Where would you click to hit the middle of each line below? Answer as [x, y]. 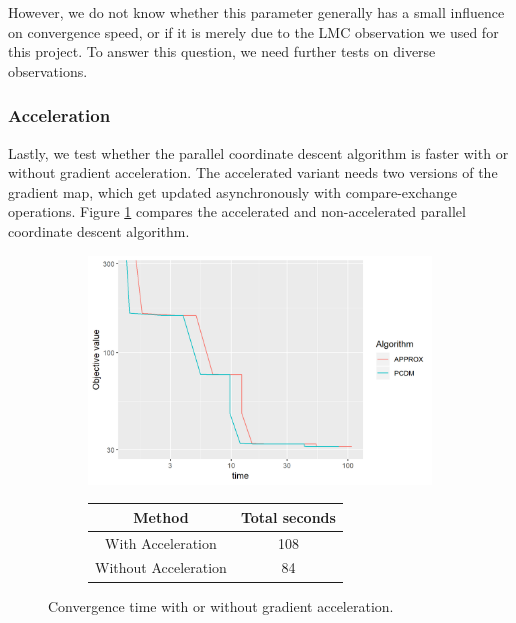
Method [161, 516]
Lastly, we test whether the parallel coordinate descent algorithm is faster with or [258, 152]
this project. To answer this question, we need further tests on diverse [222, 51]
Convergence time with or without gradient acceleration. [221, 605]
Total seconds [288, 516]
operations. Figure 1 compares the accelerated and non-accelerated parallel [237, 211]
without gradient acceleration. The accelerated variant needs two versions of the [253, 172]
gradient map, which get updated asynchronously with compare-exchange [233, 191]
